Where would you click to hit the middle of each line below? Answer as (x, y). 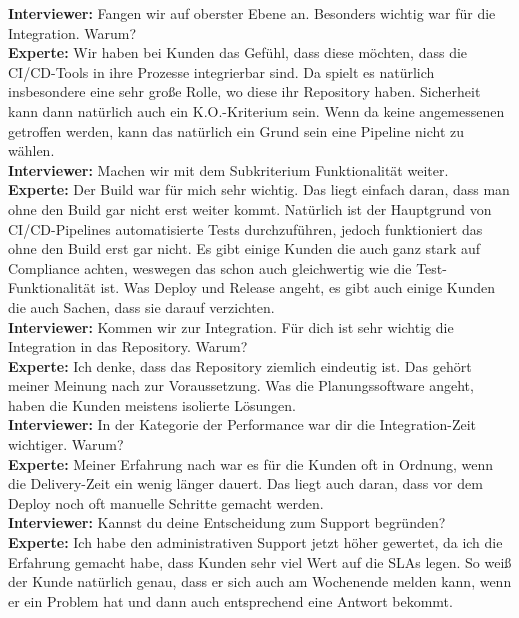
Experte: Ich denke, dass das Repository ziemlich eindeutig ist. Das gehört (240, 365)
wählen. (31, 150)
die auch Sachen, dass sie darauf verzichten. (141, 306)
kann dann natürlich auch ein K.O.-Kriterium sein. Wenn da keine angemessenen (256, 110)
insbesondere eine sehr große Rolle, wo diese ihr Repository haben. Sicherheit (244, 91)
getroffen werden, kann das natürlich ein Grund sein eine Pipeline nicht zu (236, 130)
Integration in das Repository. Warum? (128, 346)
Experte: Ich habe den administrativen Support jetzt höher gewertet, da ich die (255, 542)
